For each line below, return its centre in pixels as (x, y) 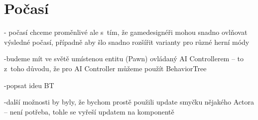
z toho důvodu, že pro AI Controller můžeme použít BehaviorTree (105, 68)
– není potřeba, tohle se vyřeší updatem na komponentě (89, 111)
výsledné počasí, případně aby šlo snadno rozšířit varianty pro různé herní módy (127, 42)
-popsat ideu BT (29, 85)
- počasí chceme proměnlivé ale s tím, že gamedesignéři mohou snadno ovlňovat (126, 32)
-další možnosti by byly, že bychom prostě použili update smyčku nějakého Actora (129, 102)
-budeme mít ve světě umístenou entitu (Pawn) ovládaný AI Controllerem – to (124, 59)
